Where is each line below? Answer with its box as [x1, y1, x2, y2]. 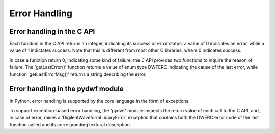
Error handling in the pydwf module [9, 85, 124, 93]
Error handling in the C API [9, 27, 95, 36]
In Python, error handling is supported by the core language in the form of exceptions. [9, 98, 190, 104]
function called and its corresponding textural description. [9, 121, 131, 127]
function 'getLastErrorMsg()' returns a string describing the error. [9, 71, 147, 77]
